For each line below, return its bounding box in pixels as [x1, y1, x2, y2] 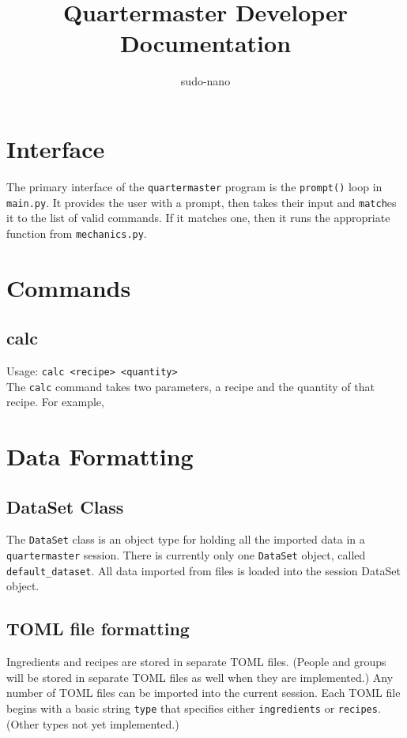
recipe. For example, [6, 393, 104, 410]
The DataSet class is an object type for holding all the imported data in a [6, 531, 365, 548]
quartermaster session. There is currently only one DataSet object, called [6, 547, 366, 563]
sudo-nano [180, 73, 231, 89]
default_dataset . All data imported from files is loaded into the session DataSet [6, 562, 401, 578]
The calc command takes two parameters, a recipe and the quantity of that [6, 378, 375, 394]
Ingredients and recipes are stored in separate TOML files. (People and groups [6, 653, 386, 670]
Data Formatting [6, 440, 194, 473]
